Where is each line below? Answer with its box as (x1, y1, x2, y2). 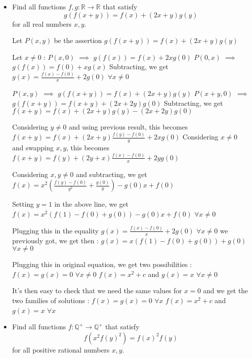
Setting (12, 199, 34, 209)
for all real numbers (12, 18, 72, 29)
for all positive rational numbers (12, 344, 110, 355)
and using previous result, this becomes (69, 122, 188, 132)
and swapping (12, 142, 54, 153)
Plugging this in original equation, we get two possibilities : (12, 259, 192, 269)
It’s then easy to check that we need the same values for (12, 285, 182, 296)
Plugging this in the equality (12, 225, 99, 235)
